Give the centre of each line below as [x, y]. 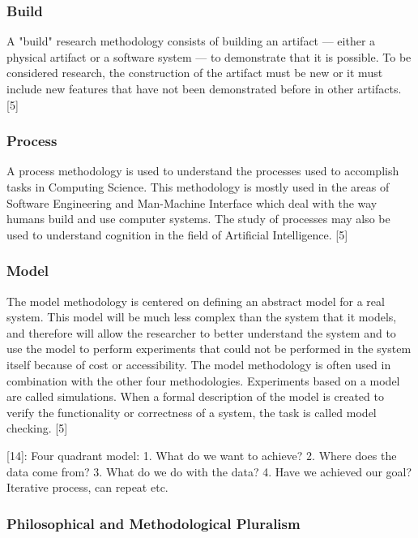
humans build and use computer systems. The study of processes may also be [198, 219]
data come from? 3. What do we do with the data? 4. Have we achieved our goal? [209, 471]
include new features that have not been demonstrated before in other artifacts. [204, 88]
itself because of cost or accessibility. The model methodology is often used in [199, 364]
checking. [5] [37, 428]
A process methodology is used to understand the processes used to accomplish [203, 171]
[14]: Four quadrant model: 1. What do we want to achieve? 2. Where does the [202, 455]
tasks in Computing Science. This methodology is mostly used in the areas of [198, 187]
